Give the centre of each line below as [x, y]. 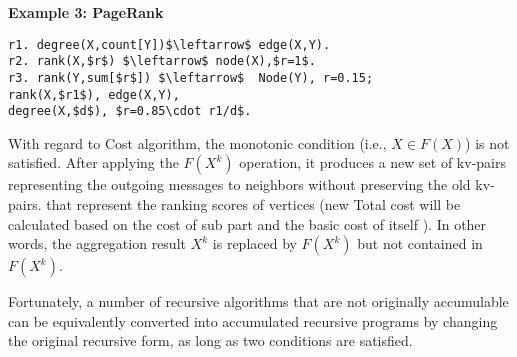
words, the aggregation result [97, 243]
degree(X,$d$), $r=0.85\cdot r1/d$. [130, 111]
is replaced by [254, 243]
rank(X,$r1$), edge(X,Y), [94, 94]
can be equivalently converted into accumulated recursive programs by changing [253, 320]
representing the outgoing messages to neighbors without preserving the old [239, 184]
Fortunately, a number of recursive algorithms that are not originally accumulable [258, 301]
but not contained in [420, 243]
